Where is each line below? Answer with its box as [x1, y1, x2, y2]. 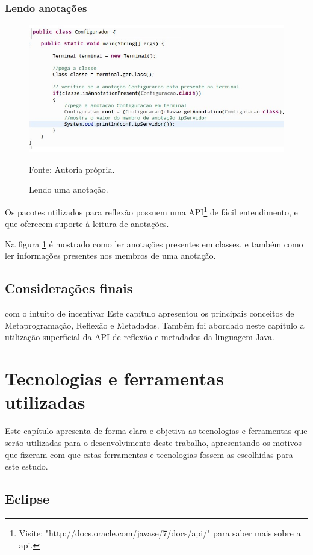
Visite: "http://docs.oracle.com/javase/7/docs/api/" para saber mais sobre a [19, 526, 301, 539]
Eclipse [5, 489, 50, 508]
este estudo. [5, 460, 48, 473]
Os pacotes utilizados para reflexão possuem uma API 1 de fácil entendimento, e [5, 204, 298, 218]
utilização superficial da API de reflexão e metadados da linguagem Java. [5, 330, 274, 343]
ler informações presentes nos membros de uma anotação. [5, 249, 216, 262]
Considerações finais [5, 279, 133, 297]
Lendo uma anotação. [29, 183, 108, 196]
